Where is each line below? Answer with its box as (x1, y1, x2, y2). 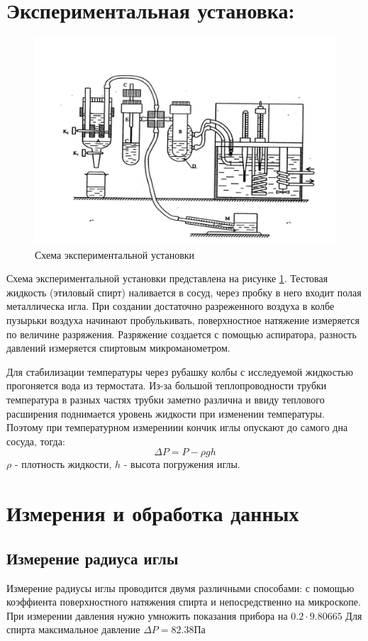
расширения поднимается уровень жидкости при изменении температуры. (6, 406, 325, 420)
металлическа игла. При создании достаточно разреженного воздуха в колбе (6, 299, 335, 313)
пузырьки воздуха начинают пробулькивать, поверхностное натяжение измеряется (6, 313, 359, 327)
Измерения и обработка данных (6, 498, 299, 528)
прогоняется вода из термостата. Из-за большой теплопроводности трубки (6, 378, 327, 393)
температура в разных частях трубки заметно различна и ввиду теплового (6, 391, 325, 406)
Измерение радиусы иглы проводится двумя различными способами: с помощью (6, 580, 355, 595)
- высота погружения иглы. (123, 457, 240, 472)
